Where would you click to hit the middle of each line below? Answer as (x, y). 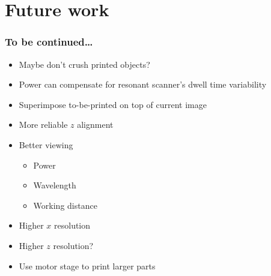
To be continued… (49, 42)
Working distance (65, 205)
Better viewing (46, 144)
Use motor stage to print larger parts (87, 265)
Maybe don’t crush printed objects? (84, 64)
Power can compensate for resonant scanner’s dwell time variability (143, 84)
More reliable (43, 124)
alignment (95, 124)
